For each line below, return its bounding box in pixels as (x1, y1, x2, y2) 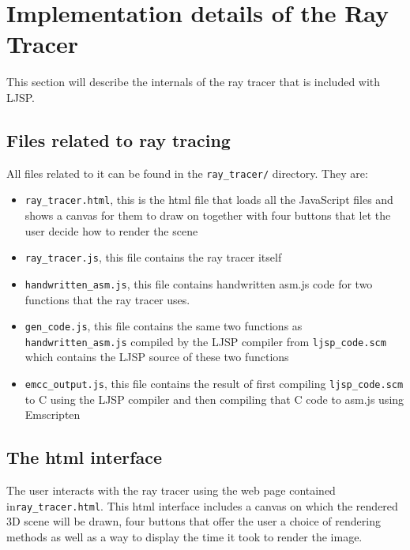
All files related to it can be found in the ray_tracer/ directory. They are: (6, 164, 368, 181)
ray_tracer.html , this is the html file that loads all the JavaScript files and (24, 191, 393, 208)
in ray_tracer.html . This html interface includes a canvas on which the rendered (6, 497, 398, 514)
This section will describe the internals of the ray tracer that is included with (6, 73, 381, 90)
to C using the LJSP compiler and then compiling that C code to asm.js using (24, 390, 404, 407)
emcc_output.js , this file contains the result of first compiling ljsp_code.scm (24, 375, 404, 392)
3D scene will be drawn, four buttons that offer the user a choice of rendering (6, 513, 381, 529)
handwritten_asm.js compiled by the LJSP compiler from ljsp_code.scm (24, 333, 386, 349)
